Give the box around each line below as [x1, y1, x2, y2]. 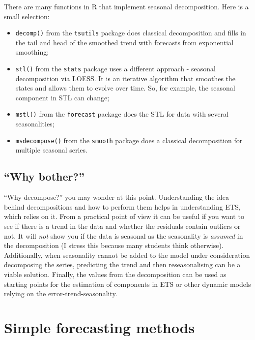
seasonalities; [15, 119, 55, 129]
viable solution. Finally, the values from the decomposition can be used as [4, 269, 227, 279]
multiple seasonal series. [15, 145, 87, 155]
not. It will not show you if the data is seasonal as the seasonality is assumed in [4, 230, 243, 241]
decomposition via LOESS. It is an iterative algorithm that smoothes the [15, 73, 236, 83]
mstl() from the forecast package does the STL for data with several [15, 109, 228, 119]
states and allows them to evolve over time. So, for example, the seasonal [15, 83, 235, 93]
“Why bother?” [4, 169, 85, 184]
